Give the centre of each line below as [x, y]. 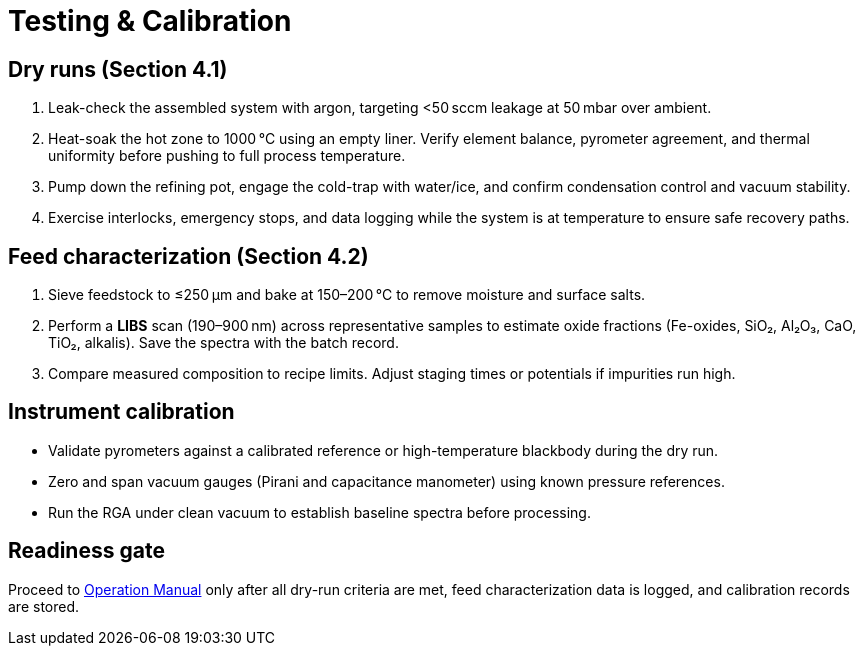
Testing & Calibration [150, 21]
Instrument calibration [121, 412]
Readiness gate [86, 551]
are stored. [44, 606]
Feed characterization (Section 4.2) [188, 256]
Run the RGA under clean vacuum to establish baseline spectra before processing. [319, 512]
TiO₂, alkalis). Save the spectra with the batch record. [223, 343]
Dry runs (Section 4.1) [118, 69]
